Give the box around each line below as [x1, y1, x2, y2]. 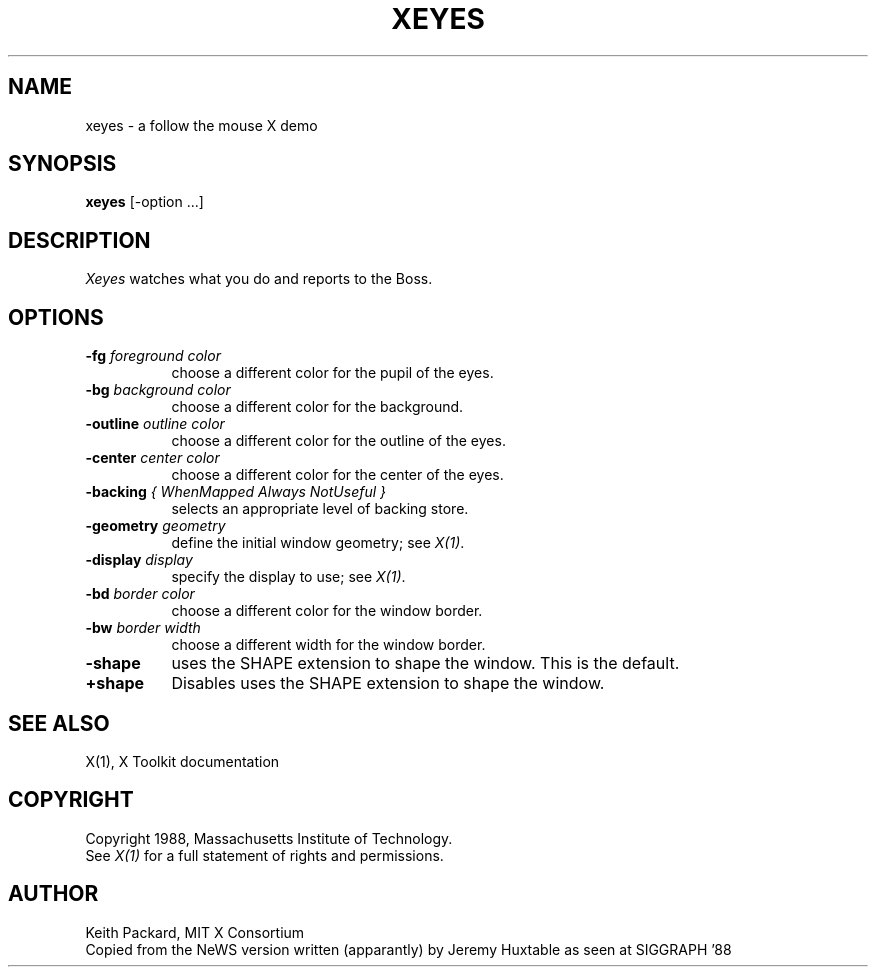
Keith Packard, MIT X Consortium [85, 923, 305, 941]
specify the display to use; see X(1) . [171, 568, 406, 586]
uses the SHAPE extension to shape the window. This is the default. [171, 653, 680, 674]
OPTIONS [8, 304, 104, 330]
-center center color [85, 449, 220, 467]
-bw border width [85, 619, 201, 637]
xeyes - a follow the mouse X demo [85, 116, 318, 134]
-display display [85, 551, 193, 569]
